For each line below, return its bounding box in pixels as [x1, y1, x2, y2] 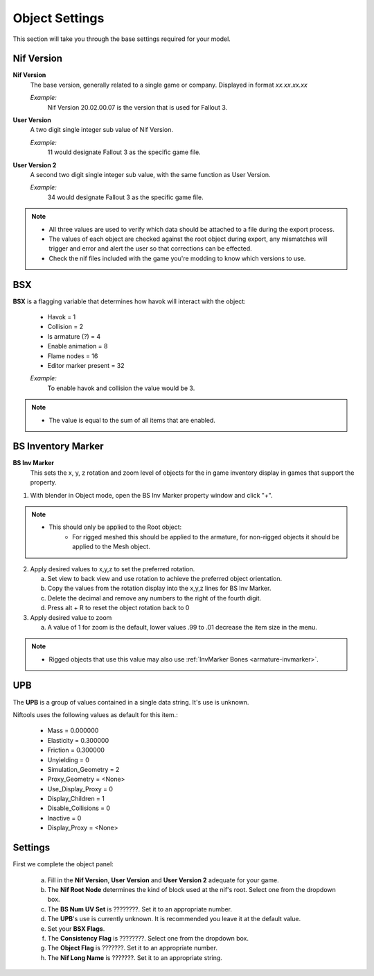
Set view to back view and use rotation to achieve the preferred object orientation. [47, 574, 283, 582]
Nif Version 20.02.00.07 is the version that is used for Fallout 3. [47, 103, 228, 111]
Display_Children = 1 [47, 795, 105, 803]
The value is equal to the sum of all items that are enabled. [48, 416, 216, 424]
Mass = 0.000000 [47, 726, 99, 735]
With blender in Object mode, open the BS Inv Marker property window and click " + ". [30, 491, 273, 499]
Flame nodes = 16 [47, 351, 98, 360]
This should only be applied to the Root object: [48, 523, 182, 531]
